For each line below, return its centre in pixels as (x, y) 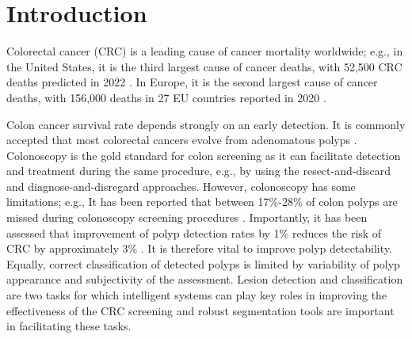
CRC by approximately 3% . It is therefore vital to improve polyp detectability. (199, 248)
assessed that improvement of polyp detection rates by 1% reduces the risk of (194, 232)
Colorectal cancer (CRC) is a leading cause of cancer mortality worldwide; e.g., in (205, 51)
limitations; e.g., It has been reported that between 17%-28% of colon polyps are (202, 202)
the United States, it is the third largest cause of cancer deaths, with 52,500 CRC (204, 66)
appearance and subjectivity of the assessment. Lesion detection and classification (205, 279)
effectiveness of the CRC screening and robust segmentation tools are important (200, 310)
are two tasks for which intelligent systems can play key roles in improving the (197, 295)
